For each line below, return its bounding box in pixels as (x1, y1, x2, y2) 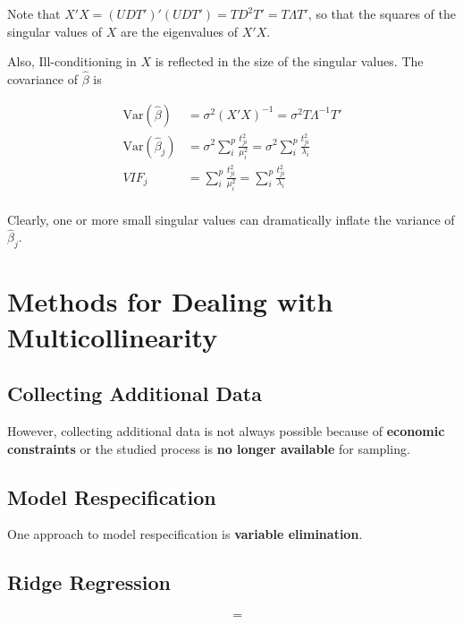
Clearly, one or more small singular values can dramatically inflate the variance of (7, 209, 455, 228)
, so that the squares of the (307, 4, 457, 22)
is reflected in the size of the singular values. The (155, 52, 424, 71)
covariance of (7, 70, 78, 88)
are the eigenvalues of (120, 21, 239, 40)
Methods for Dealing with (7, 283, 333, 320)
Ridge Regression (7, 568, 171, 596)
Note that (7, 4, 61, 22)
